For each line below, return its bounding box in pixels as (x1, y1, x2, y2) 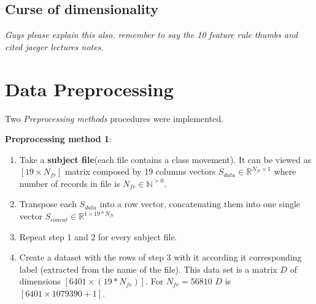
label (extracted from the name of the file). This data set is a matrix (19, 262, 277, 275)
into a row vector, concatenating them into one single (99, 197, 301, 210)
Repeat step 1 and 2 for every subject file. (19, 230, 177, 243)
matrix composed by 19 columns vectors (64, 165, 216, 178)
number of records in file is (19, 177, 120, 189)
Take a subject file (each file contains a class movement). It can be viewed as (19, 153, 312, 165)
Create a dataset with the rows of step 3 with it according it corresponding (19, 251, 302, 264)
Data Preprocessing (5, 76, 174, 101)
